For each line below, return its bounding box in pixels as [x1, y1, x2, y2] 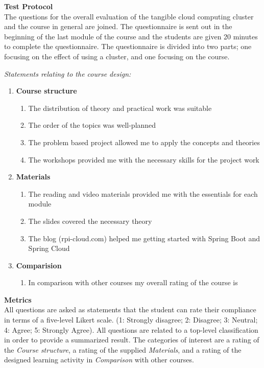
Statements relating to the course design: [4, 68, 131, 79]
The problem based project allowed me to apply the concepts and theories [28, 136, 260, 147]
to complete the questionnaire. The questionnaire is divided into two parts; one [4, 41, 252, 52]
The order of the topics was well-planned [28, 120, 156, 130]
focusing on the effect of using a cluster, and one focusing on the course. [4, 51, 230, 61]
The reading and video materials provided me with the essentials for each [28, 188, 258, 199]
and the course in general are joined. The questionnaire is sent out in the [4, 21, 232, 32]
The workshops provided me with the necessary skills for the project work [28, 154, 259, 165]
